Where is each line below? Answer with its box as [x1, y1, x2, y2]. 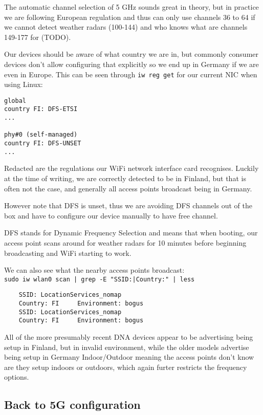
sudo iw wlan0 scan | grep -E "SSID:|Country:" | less [4, 275, 195, 283]
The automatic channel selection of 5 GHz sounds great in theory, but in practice [4, 2, 259, 12]
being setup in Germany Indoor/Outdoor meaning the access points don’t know [4, 352, 254, 362]
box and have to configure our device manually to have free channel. [4, 210, 218, 221]
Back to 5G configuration [4, 397, 141, 412]
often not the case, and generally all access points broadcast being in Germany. [4, 183, 252, 193]
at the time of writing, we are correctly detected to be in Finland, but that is [4, 173, 246, 183]
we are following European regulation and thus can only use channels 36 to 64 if [4, 11, 255, 22]
